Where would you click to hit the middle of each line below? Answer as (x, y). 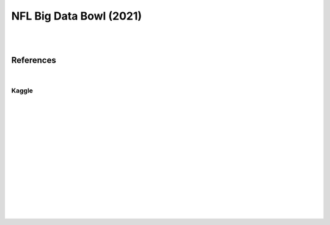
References (34, 60)
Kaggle (22, 90)
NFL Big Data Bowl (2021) (77, 16)
